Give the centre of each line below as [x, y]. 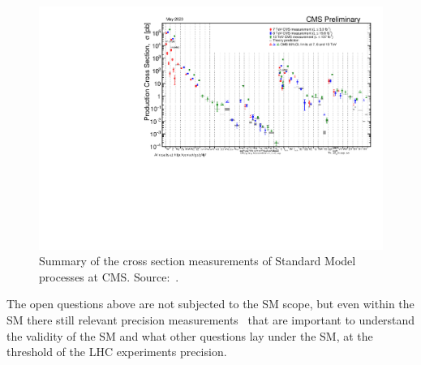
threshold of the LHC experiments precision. [117, 352]
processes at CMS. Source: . [109, 276]
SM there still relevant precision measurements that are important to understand [211, 320]
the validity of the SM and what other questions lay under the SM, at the [190, 335]
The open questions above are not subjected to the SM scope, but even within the [210, 304]
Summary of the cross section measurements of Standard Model [198, 261]
